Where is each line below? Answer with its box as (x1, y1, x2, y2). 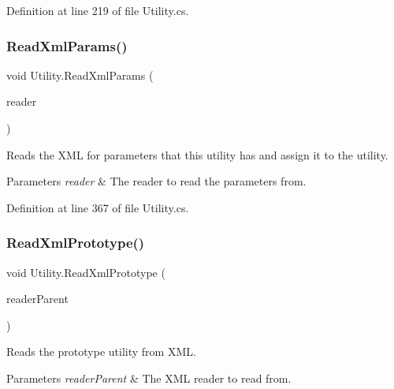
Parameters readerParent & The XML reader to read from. (6, 369, 292, 386)
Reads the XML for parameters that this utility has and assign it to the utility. (6, 146, 388, 163)
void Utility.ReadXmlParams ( (6, 66, 154, 83)
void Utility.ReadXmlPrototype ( (6, 264, 165, 280)
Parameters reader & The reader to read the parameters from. (6, 173, 307, 189)
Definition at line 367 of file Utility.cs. (6, 199, 189, 215)
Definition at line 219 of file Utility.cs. (6, 2, 189, 18)
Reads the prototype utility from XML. (6, 343, 196, 360)
